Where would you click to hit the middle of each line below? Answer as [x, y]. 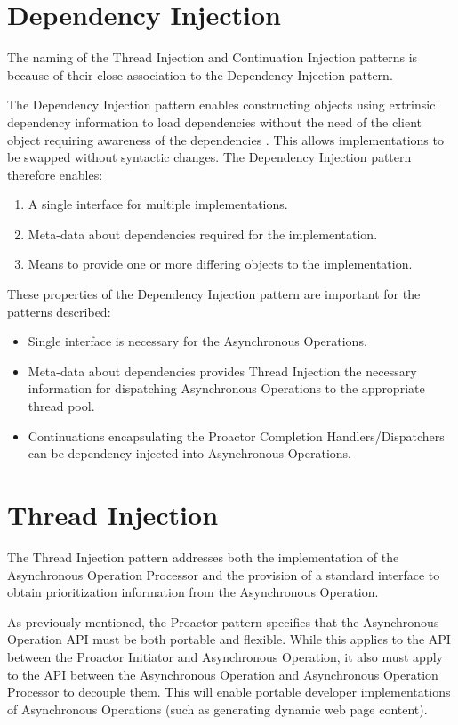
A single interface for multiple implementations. [158, 204]
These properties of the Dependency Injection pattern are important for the [214, 294]
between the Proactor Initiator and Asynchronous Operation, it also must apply [225, 656]
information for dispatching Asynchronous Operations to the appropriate [226, 388]
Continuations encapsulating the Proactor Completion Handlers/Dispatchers [236, 435]
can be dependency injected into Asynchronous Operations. [189, 453]
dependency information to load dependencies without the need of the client [215, 121]
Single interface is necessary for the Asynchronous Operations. [197, 341]
